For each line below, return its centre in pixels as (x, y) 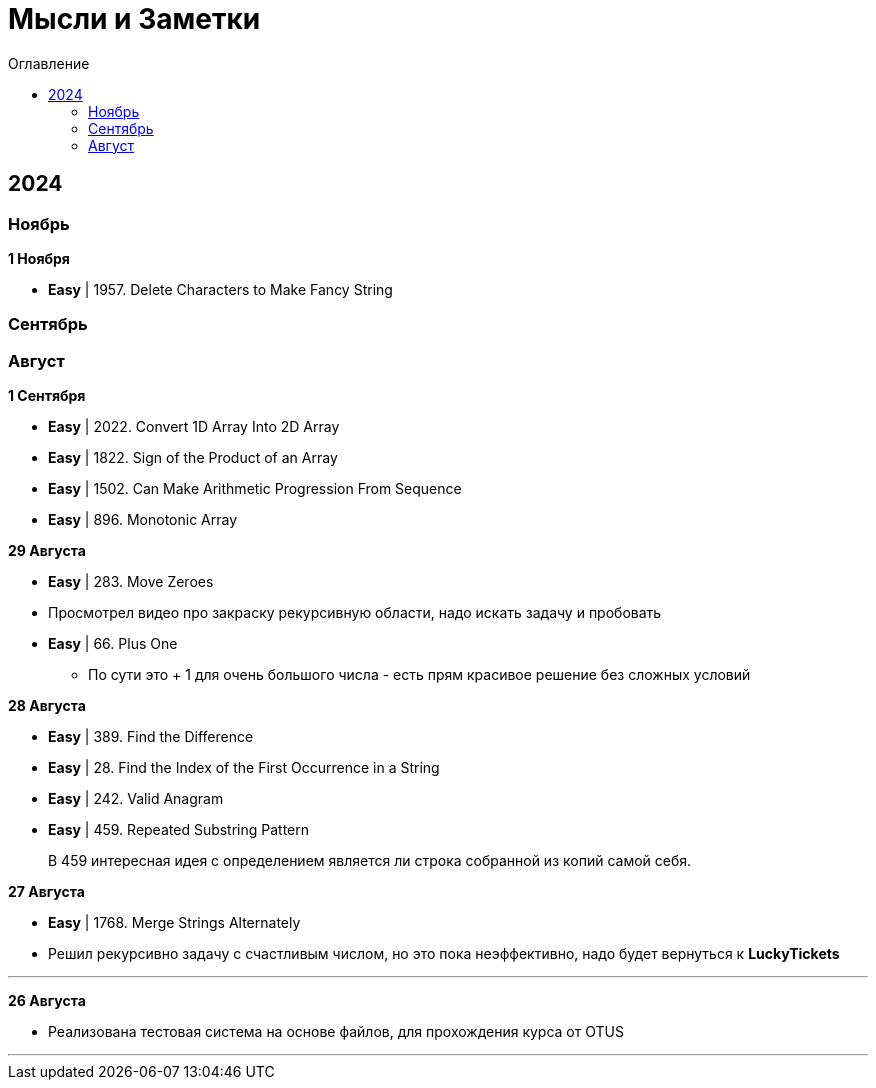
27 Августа (46, 892)
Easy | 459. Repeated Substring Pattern (179, 830)
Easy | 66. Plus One (113, 644)
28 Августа (47, 706)
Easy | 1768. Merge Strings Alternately (174, 923)
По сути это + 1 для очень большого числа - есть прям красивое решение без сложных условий (419, 675)
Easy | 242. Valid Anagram (136, 799)
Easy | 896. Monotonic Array (143, 520)
